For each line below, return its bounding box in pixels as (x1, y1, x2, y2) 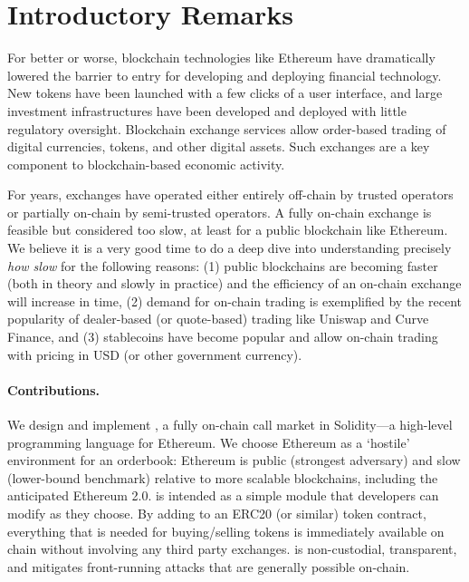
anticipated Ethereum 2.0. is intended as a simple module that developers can (7, 486, 439, 505)
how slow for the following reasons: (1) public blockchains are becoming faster (7, 256, 438, 275)
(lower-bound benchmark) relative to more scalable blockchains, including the (7, 468, 438, 487)
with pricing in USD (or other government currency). (7, 344, 302, 364)
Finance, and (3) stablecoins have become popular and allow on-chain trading (7, 327, 438, 346)
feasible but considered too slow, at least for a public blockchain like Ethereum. (7, 220, 448, 239)
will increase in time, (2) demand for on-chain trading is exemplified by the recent (7, 291, 462, 310)
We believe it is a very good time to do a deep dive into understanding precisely (7, 238, 452, 257)
